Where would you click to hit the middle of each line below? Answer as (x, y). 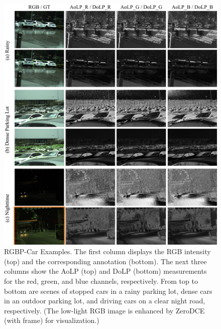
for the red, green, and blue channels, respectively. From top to (101, 281)
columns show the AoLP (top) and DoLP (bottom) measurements (105, 271)
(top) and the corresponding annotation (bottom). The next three (105, 261)
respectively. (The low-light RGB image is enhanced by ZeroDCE (104, 310)
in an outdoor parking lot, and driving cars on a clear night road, (105, 301)
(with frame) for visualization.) (52, 320)
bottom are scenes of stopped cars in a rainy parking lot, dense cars (108, 291)
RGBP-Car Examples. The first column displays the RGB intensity (107, 251)
